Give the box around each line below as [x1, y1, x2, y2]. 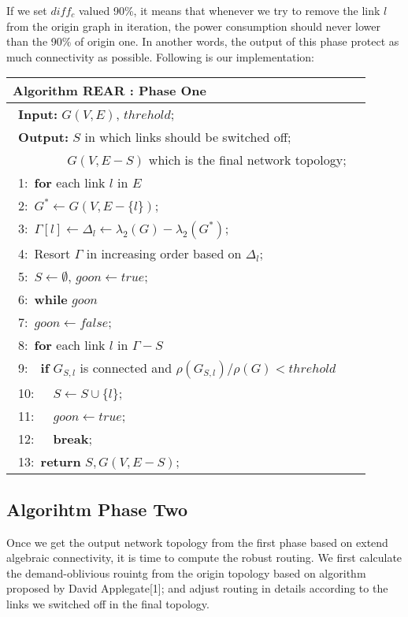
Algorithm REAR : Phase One [13, 81, 206, 100]
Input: [18, 105, 57, 124]
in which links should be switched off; [84, 128, 291, 147]
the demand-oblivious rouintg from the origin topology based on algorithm [6, 564, 366, 581]
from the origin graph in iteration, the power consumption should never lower [6, 17, 380, 34]
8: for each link [18, 336, 106, 355]
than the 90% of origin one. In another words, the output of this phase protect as [6, 33, 399, 50]
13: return [18, 452, 81, 471]
